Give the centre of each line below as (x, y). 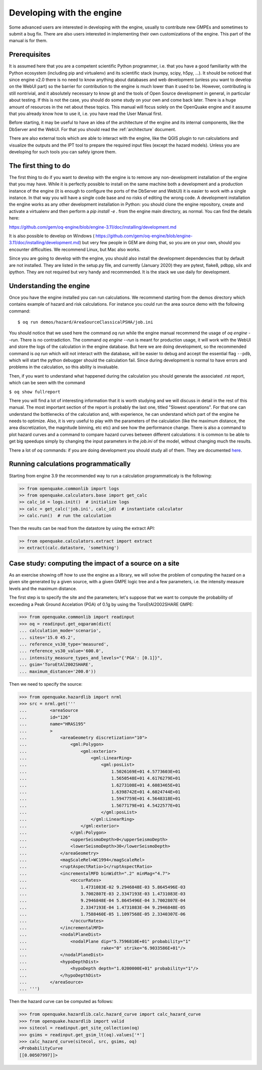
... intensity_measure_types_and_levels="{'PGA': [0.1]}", (91, 658)
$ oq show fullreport (35, 392)
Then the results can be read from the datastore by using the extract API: (82, 528)
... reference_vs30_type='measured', (64, 644)
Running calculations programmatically (70, 464)
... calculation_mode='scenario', (60, 631)
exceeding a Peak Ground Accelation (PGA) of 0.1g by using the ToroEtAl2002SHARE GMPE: (101, 604)
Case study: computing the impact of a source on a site (94, 563)
